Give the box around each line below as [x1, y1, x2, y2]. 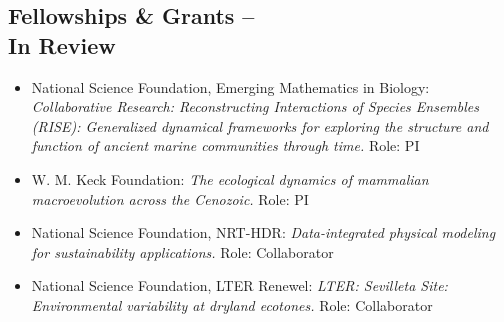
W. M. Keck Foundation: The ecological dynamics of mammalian [31, 168, 429, 189]
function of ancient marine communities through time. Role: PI [31, 135, 420, 156]
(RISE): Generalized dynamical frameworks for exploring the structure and [31, 115, 489, 136]
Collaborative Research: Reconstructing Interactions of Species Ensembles [31, 96, 479, 117]
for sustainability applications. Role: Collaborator [31, 241, 334, 262]
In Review [8, 29, 116, 60]
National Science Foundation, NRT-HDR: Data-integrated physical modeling [31, 222, 496, 243]
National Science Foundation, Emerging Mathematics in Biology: [31, 76, 430, 97]
